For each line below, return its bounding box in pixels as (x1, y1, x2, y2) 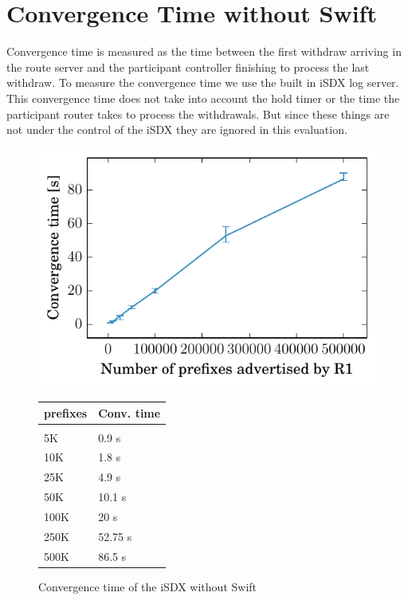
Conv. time (98, 404, 161, 421)
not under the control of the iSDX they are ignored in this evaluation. (6, 121, 347, 138)
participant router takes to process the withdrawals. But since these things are (6, 105, 390, 122)
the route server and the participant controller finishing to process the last (6, 58, 370, 75)
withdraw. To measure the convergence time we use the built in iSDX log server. (6, 74, 399, 91)
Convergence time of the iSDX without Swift (38, 578, 257, 594)
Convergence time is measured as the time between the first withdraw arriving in (6, 43, 402, 60)
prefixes (44, 404, 88, 421)
